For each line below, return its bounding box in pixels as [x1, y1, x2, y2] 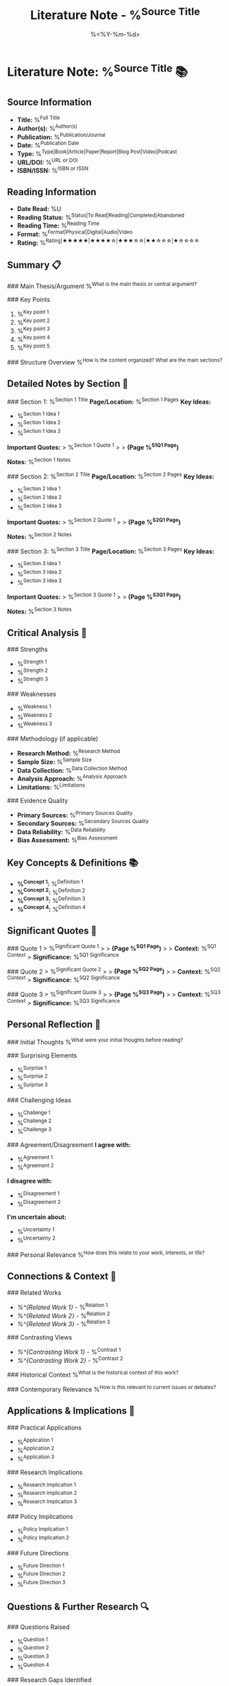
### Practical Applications [7, 1423, 82, 1432]
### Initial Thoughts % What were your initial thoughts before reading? [7, 1037, 184, 1046]
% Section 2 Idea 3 [16, 502, 62, 512]
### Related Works [7, 1289, 62, 1297]
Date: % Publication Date [16, 140, 80, 149]
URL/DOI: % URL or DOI [16, 157, 78, 166]
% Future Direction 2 [16, 1570, 66, 1580]
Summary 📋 [7, 259, 62, 271]
